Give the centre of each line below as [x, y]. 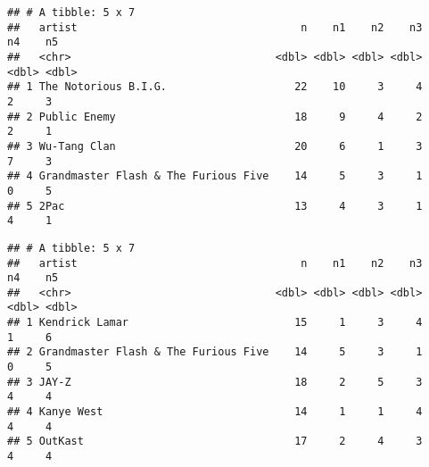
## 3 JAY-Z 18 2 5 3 [215, 382]
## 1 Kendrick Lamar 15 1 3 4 [215, 323]
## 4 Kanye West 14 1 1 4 [215, 412]
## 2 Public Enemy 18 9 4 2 [215, 117]
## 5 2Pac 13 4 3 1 [215, 206]
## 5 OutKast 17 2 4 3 [215, 442]
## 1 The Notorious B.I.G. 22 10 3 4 [215, 87]
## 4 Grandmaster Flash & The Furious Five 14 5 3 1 [215, 176]
